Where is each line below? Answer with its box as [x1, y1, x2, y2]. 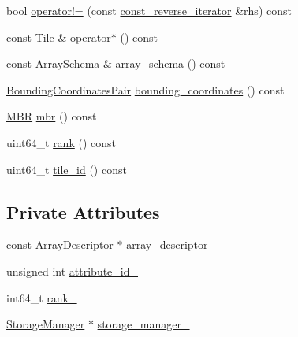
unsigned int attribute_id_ [6, 262, 139, 279]
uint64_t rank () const [6, 134, 116, 150]
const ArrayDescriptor [6, 236, 114, 253]
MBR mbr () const [6, 108, 97, 124]
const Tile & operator [6, 28, 111, 45]
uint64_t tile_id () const [6, 161, 127, 177]
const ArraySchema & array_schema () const [6, 55, 225, 72]
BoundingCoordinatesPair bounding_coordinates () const [6, 81, 285, 98]
